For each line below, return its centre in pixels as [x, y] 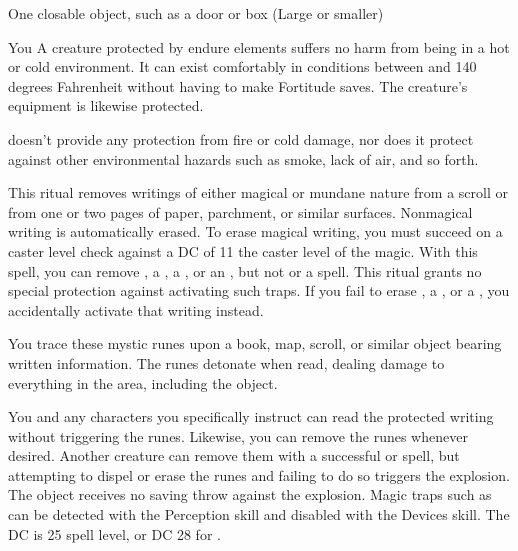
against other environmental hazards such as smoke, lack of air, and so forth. [243, 158]
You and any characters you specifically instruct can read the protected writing [251, 416]
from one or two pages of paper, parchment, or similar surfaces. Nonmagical [240, 211]
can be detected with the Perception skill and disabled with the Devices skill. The [259, 514]
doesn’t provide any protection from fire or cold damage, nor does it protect [241, 138]
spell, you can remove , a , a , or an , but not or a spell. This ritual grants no [245, 270]
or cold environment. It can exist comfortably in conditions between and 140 [242, 66]
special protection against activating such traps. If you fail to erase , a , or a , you [259, 290]
